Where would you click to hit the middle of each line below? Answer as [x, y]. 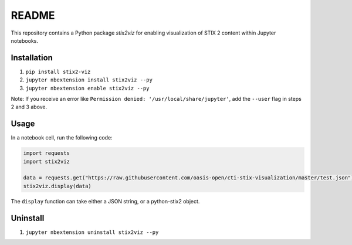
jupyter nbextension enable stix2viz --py [87, 88]
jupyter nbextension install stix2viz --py [89, 80]
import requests [47, 153]
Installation [32, 58]
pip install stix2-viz [58, 72]
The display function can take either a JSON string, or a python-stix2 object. [105, 201]
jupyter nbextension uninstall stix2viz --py [92, 232]
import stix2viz [47, 161]
